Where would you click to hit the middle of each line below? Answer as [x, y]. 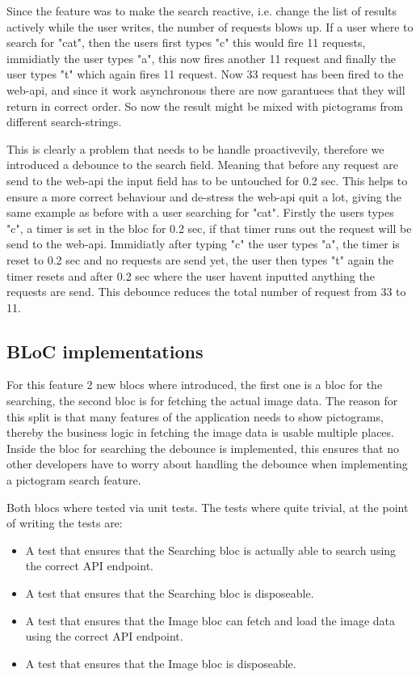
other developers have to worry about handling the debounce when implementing [207, 464]
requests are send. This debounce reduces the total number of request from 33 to [206, 292]
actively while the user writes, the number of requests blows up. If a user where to [210, 26]
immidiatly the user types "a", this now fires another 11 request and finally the [201, 58]
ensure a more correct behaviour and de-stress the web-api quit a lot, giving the [204, 196]
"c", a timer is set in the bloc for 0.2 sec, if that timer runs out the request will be [209, 228]
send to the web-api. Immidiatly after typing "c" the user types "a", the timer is [203, 244]
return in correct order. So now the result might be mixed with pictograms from [205, 106]
